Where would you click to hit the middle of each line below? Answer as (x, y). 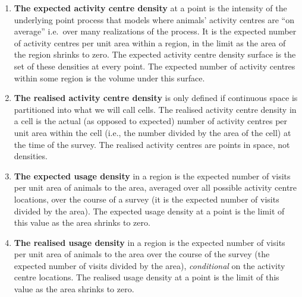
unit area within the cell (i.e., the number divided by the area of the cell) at (152, 132)
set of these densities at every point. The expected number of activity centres (155, 66)
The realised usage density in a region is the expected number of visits (150, 242)
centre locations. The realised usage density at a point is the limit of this (147, 277)
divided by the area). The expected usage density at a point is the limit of (149, 211)
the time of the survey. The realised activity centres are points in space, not (152, 144)
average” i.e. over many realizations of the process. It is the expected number (155, 31)
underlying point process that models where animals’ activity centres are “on (154, 19)
